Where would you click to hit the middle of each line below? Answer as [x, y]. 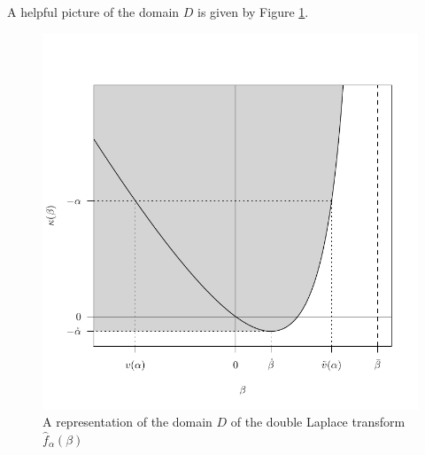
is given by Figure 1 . [253, 12]
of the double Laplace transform [318, 422]
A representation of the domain [127, 422]
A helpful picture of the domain [93, 12]
